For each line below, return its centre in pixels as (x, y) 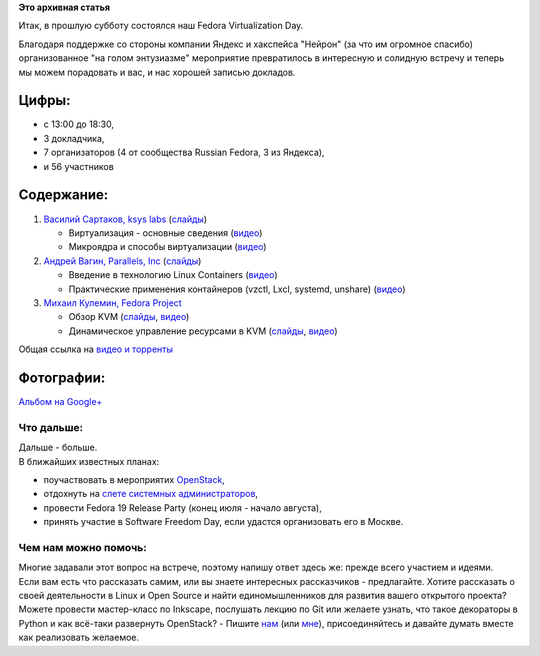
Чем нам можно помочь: (82, 547)
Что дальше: (51, 427)
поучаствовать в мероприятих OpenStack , (134, 479)
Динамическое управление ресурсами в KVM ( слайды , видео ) (203, 331)
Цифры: (44, 100)
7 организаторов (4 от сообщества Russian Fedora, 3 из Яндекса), (184, 152)
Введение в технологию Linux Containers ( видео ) (173, 275)
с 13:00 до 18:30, (79, 124)
